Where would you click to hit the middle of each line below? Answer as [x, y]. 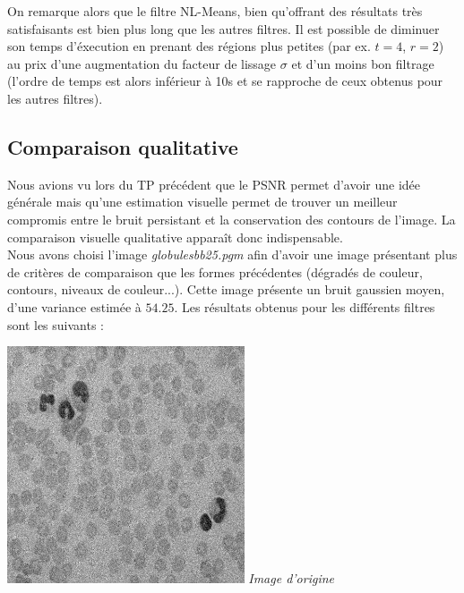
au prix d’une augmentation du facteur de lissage [142, 63]
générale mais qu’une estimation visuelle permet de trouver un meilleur [202, 202]
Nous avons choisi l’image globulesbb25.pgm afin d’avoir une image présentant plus [232, 254]
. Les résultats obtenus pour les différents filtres [305, 306]
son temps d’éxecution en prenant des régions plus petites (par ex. [189, 46]
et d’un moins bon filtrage [363, 63]
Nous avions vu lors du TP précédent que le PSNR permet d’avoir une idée [214, 184]
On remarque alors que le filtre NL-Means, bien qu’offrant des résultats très [215, 11]
